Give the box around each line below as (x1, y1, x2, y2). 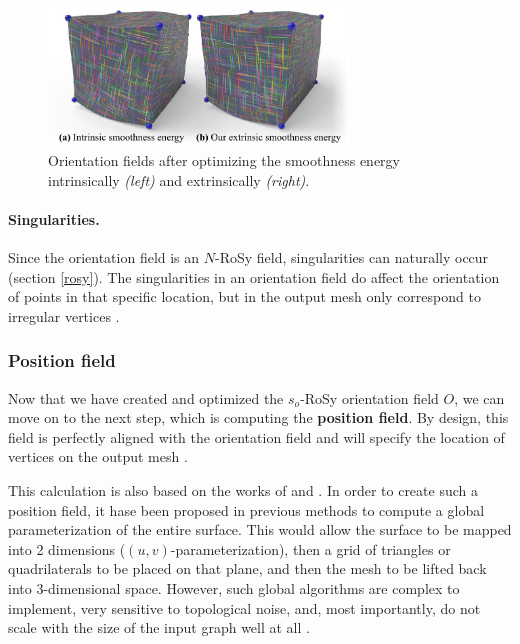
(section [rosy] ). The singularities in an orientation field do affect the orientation (8, 266, 500, 287)
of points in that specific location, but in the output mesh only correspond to (8, 286, 481, 307)
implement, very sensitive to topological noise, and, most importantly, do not (8, 597, 481, 618)
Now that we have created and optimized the (8, 387, 284, 408)
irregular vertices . (8, 305, 120, 326)
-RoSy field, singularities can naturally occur (214, 247, 489, 268)
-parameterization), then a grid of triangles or (170, 538, 451, 559)
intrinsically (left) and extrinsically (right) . (48, 169, 310, 190)
